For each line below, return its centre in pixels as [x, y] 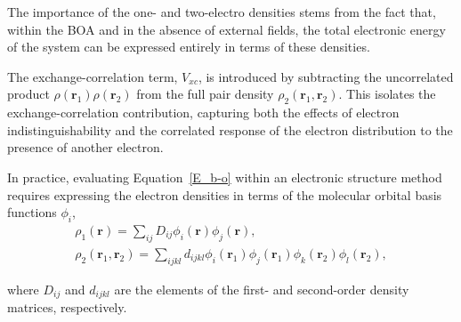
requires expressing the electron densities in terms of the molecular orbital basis [225, 194]
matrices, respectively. [67, 307]
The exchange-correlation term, [93, 76]
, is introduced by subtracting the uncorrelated [326, 76]
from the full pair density [205, 94]
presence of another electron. [85, 147]
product [28, 94]
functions [32, 212]
